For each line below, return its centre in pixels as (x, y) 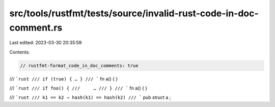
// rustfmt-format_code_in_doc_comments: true (79, 65)
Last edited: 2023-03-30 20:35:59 (46, 43)
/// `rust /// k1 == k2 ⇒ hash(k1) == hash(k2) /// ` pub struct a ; (90, 97)
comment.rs (36, 28)
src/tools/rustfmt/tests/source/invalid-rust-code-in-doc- (134, 13)
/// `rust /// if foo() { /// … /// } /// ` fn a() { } (78, 88)
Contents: (20, 52)
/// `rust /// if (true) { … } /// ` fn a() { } (64, 78)
